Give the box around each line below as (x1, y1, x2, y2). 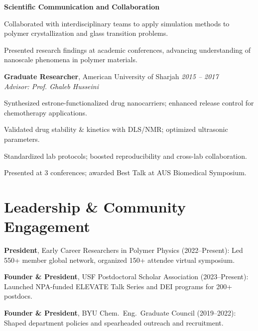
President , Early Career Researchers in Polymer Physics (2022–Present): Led (4, 245, 243, 255)
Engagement (4, 216, 90, 236)
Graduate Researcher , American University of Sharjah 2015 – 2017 (4, 71, 219, 81)
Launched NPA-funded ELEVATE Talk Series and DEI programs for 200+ (4, 281, 233, 291)
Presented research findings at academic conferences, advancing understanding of (4, 44, 251, 55)
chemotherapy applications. (4, 107, 87, 117)
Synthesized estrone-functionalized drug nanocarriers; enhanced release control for (4, 98, 254, 108)
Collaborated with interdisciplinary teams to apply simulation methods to (4, 18, 230, 28)
